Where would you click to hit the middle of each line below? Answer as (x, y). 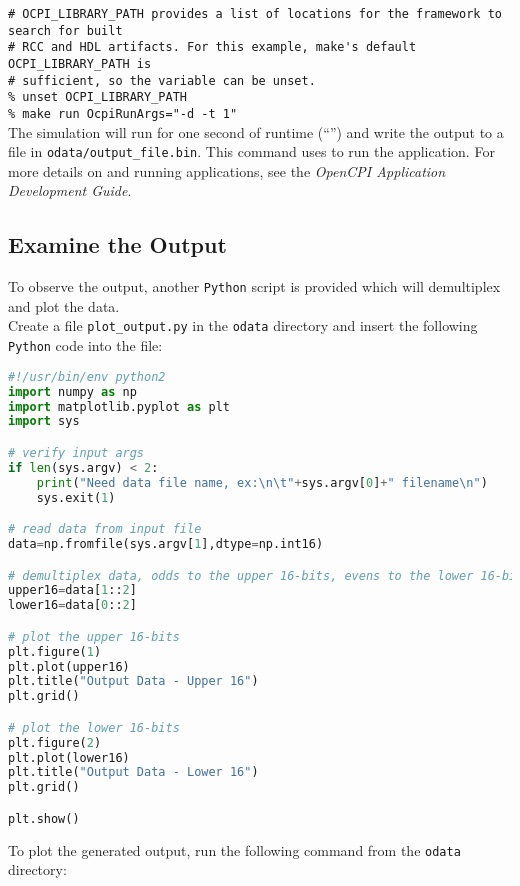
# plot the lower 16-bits (94, 727)
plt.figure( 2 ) (55, 742)
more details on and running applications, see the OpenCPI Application (227, 170)
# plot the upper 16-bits (94, 636)
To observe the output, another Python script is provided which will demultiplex (254, 286)
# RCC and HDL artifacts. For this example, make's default (212, 47)
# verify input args (76, 452)
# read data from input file (105, 529)
